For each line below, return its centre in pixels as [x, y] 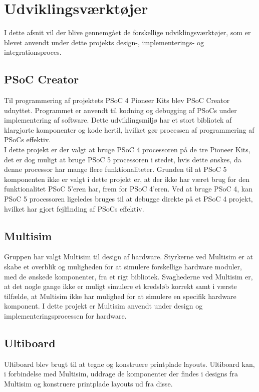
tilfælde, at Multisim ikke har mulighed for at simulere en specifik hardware [120, 296]
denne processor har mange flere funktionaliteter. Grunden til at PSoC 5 [115, 169]
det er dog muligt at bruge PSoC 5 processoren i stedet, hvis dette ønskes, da [123, 159]
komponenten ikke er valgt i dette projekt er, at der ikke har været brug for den [127, 179]
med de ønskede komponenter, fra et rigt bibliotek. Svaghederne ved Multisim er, [128, 276]
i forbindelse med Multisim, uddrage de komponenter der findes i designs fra [121, 374]
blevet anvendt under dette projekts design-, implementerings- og [104, 42]
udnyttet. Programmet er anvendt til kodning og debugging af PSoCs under [120, 110]
